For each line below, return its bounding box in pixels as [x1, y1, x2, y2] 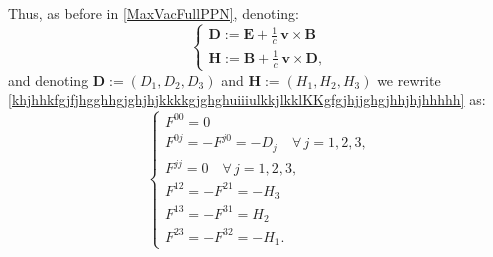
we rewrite [377, 69, 441, 90]
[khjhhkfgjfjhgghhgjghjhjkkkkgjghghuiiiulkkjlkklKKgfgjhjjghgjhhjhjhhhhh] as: [8, 89, 486, 110]
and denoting [8, 69, 89, 90]
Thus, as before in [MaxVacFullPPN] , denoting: [8, 3, 299, 23]
